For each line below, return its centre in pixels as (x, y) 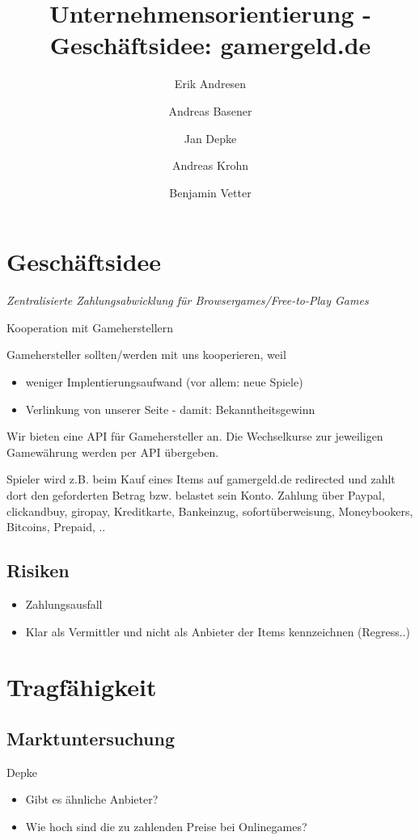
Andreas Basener (210, 110)
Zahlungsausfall (64, 604)
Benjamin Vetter (210, 192)
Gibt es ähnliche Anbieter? (92, 799)
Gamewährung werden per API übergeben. (113, 452)
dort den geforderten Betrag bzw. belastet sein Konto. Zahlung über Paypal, (196, 494)
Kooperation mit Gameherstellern (90, 327)
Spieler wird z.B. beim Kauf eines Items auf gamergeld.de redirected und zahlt (201, 479)
